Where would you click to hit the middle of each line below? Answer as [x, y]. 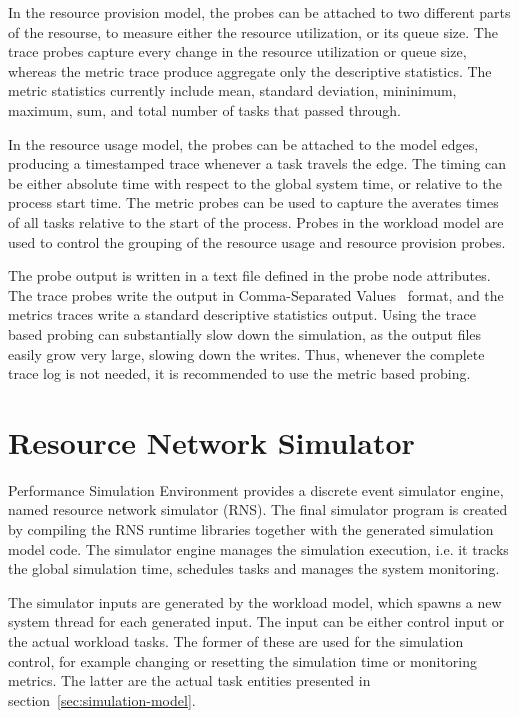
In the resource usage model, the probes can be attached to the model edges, [243, 143]
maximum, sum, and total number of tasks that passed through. [204, 109]
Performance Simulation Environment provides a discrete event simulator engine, [256, 489]
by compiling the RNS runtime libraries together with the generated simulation [251, 529]
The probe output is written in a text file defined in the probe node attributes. [249, 275]
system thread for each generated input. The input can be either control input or [256, 621]
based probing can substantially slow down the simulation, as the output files [245, 333]
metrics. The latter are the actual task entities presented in [189, 680]
